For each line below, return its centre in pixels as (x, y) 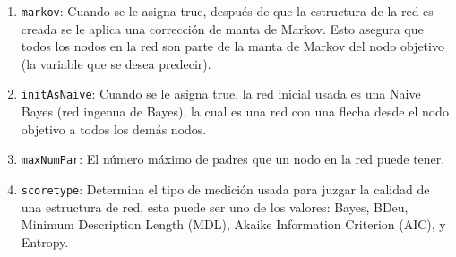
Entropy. (45, 241)
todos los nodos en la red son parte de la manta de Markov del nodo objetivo (232, 46)
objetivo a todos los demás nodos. (114, 128)
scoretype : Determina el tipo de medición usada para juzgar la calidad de (225, 188)
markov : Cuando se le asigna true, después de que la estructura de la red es (227, 11)
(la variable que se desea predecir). (116, 63)
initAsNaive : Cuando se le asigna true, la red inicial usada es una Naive (221, 94)
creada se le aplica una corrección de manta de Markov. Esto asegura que (222, 28)
